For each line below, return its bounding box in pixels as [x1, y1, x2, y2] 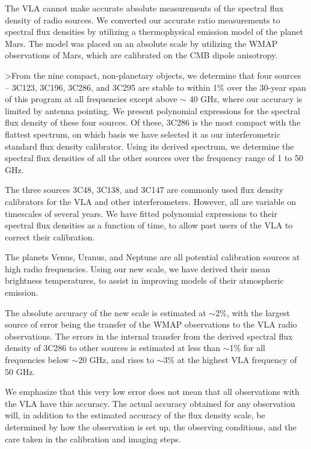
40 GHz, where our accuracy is [189, 93, 303, 105]
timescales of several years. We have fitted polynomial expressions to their [5, 207, 277, 219]
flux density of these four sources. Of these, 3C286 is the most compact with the [5, 116, 301, 129]
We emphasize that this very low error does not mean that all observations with [5, 385, 300, 398]
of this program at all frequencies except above [5, 93, 177, 105]
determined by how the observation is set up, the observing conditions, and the [5, 421, 297, 433]
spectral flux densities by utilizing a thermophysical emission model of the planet [5, 25, 303, 38]
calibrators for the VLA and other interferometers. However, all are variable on [5, 195, 297, 207]
